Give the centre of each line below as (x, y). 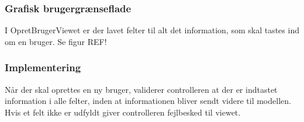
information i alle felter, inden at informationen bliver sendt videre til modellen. (148, 101)
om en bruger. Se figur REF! (56, 41)
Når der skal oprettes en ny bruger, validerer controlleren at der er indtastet (141, 89)
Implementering (43, 67)
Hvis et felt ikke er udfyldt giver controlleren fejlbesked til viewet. (123, 112)
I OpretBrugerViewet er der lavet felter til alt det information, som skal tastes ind (152, 30)
